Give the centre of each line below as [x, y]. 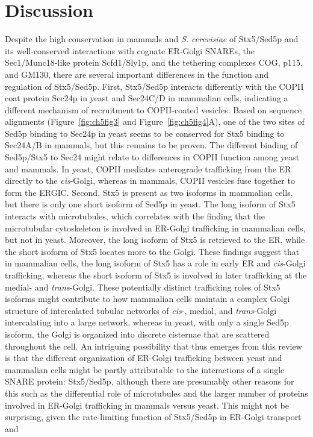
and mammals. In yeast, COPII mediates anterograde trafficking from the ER [148, 168]
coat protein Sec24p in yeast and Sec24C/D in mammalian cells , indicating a [147, 98]
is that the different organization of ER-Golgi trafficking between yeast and [144, 358]
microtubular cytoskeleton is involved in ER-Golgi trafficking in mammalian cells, [155, 228]
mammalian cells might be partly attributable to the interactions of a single [145, 369]
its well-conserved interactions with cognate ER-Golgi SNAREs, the [130, 50]
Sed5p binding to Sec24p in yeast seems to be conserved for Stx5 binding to [145, 133]
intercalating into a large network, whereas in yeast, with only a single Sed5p [147, 322]
